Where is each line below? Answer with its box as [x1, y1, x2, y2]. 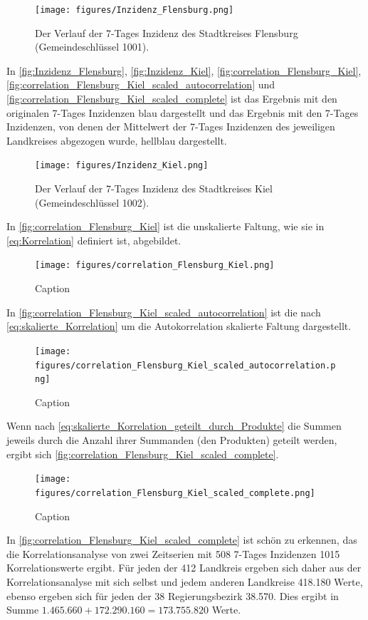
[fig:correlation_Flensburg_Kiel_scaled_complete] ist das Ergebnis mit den [6, 91, 337, 106]
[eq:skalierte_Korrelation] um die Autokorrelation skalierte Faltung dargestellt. [6, 319, 352, 334]
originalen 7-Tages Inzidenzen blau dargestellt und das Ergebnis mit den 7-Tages [6, 105, 359, 120]
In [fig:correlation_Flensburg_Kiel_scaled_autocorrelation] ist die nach [6, 304, 321, 319]
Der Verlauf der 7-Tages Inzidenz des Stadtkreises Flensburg [35, 25, 298, 40]
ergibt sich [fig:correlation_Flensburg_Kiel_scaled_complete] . [6, 446, 279, 461]
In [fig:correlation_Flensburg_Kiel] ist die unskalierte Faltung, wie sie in [6, 219, 325, 234]
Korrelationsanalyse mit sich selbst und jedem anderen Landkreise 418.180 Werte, [6, 574, 363, 589]
